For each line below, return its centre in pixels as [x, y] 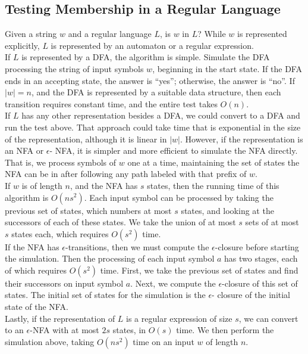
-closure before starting [257, 246]
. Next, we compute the [173, 283]
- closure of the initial [251, 295]
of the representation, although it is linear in [86, 139]
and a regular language [110, 34]
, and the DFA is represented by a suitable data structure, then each [156, 92]
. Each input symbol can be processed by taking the [179, 197]
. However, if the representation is [242, 139]
